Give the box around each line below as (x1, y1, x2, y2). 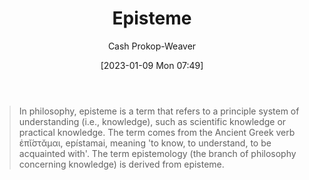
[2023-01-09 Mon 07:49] (100, 59, 204, 71)
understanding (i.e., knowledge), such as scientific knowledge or (18, 115, 287, 127)
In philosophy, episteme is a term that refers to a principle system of (18, 105, 300, 117)
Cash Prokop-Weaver (107, 40, 197, 52)
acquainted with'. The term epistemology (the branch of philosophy (18, 147, 297, 159)
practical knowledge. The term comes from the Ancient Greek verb (18, 126, 296, 138)
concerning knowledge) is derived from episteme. (18, 158, 225, 170)
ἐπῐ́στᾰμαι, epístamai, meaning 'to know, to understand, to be (18, 137, 272, 149)
